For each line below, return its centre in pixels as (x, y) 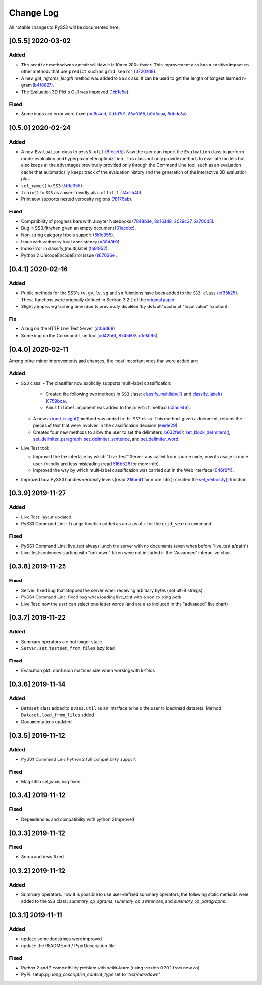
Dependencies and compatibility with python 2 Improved (78, 819)
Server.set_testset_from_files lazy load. (68, 648)
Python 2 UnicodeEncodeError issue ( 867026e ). (69, 255)
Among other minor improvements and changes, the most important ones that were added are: (104, 361)
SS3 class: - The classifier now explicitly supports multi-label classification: (96, 383)
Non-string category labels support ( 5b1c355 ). (67, 235)
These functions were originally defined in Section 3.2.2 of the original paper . (98, 299)
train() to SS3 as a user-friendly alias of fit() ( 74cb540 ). (82, 192)
